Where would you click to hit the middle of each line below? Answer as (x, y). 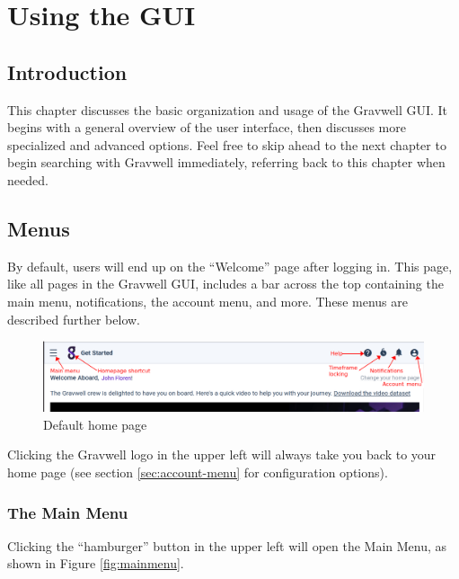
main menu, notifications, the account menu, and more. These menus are (207, 301)
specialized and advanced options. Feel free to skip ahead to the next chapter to (227, 144)
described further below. (74, 319)
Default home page (95, 424)
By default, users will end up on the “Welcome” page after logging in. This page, (230, 266)
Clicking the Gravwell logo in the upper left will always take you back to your (222, 454)
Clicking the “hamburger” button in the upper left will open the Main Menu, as (227, 545)
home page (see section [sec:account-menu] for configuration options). (198, 472)
